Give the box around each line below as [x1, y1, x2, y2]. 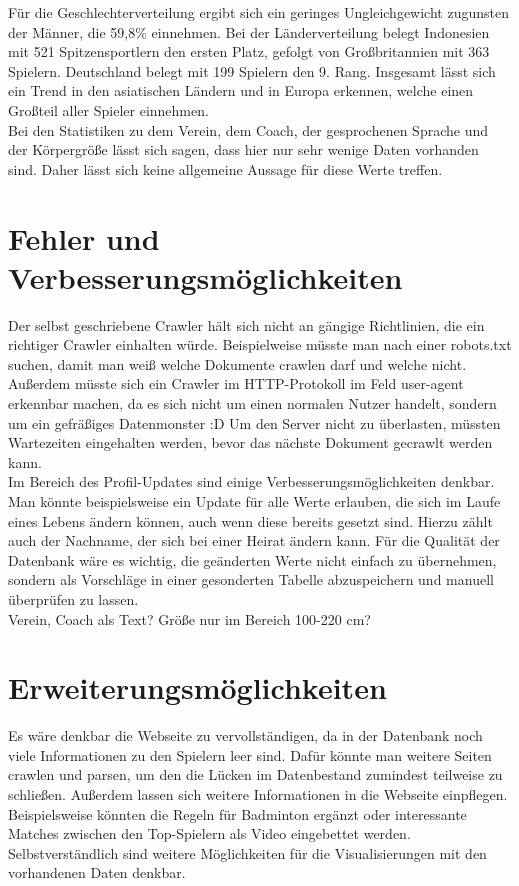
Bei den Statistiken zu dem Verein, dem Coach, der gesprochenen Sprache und [8, 119, 488, 140]
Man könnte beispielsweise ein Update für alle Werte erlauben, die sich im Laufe [8, 491, 501, 511]
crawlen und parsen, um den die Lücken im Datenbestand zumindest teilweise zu [8, 764, 503, 785]
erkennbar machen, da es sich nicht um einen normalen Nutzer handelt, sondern [8, 393, 497, 414]
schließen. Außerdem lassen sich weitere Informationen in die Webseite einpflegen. [8, 784, 508, 805]
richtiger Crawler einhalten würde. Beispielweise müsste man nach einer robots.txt [8, 334, 512, 355]
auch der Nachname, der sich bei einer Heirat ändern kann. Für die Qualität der [8, 530, 500, 551]
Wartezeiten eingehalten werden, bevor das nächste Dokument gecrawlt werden [8, 432, 493, 453]
